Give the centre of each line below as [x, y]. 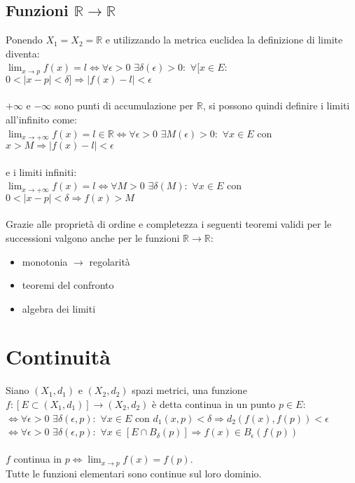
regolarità [110, 261]
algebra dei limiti [59, 308]
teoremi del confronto [68, 285]
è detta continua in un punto [214, 404]
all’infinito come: [41, 120]
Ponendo [24, 40]
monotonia [45, 261]
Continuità [58, 356]
